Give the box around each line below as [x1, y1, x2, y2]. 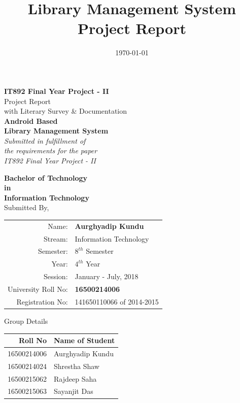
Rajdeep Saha [54, 373, 97, 384]
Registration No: [16, 296, 68, 307]
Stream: [44, 233, 68, 244]
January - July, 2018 [75, 271, 139, 282]
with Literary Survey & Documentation [4, 106, 127, 116]
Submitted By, [4, 202, 49, 213]
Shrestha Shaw [54, 360, 99, 371]
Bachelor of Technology [4, 172, 88, 183]
